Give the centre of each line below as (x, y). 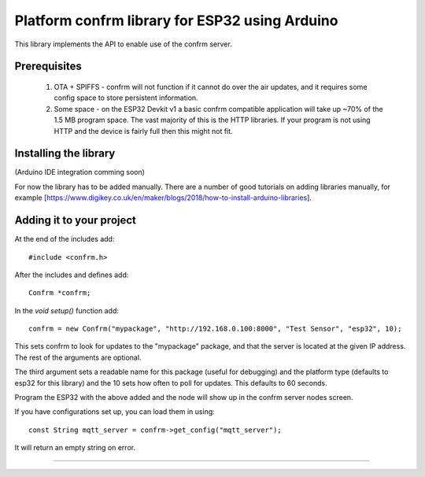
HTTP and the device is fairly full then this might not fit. (143, 131)
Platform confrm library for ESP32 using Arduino (176, 20)
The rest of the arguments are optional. (78, 357)
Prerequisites (48, 67)
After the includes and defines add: (72, 275)
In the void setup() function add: (67, 310)
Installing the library (65, 153)
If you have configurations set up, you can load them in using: (115, 412)
